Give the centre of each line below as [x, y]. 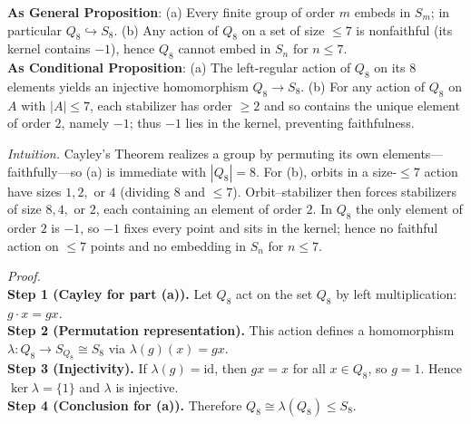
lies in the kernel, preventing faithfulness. [300, 123]
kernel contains [49, 48]
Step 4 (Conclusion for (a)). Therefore [125, 405]
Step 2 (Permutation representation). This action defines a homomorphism [231, 330]
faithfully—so [45, 171]
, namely [85, 123]
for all [309, 368]
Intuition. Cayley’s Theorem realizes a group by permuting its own [193, 153]
